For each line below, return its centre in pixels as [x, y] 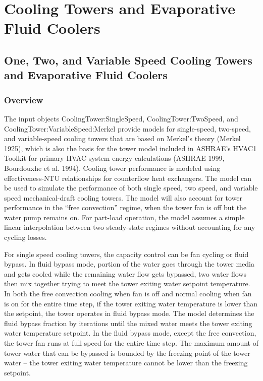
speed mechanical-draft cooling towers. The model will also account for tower [123, 197]
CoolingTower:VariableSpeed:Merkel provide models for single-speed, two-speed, [127, 128]
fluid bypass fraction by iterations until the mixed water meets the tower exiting [128, 323]
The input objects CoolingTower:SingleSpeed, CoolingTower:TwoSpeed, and [121, 118]
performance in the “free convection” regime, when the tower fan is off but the [125, 207]
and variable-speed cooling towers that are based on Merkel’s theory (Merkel [122, 138]
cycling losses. [25, 237]
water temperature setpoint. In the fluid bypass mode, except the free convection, [130, 333]
